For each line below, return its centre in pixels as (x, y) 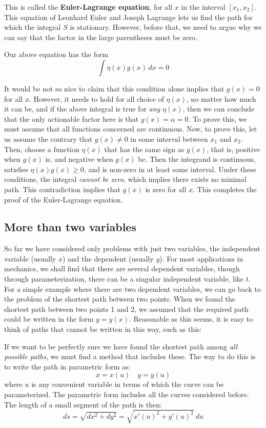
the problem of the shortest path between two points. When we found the (120, 299)
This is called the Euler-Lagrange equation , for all (88, 7)
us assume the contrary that (48, 138)
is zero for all (166, 189)
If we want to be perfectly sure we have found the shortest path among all (121, 346)
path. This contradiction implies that (62, 189)
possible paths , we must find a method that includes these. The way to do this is (130, 356)
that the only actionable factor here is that (71, 118)
